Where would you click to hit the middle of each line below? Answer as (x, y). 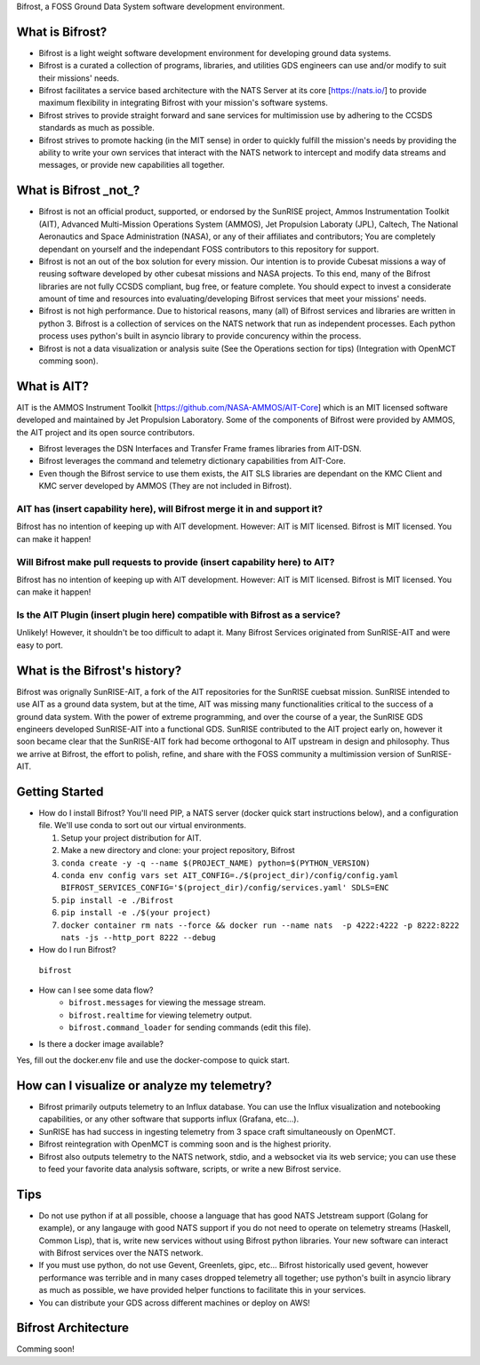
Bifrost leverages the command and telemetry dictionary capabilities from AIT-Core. (192, 461)
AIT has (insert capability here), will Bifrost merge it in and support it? (170, 509)
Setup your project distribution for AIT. (131, 838)
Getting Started (60, 791)
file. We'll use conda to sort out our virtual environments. (143, 826)
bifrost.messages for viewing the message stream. (168, 1002)
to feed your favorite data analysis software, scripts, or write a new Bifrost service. (190, 1169)
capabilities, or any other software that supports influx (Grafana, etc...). (169, 1119)
